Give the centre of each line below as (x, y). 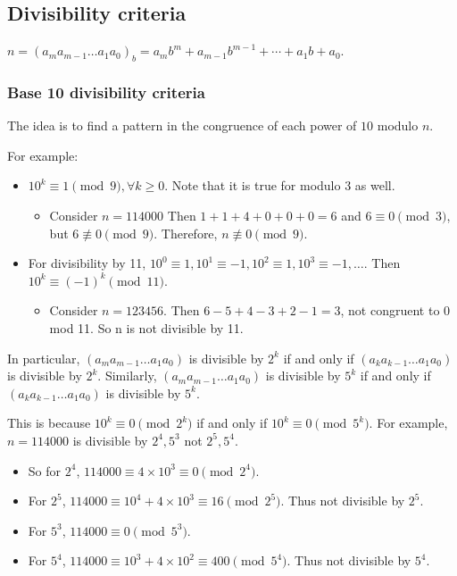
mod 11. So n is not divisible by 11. (146, 327)
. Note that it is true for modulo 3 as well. (280, 185)
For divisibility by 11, (87, 263)
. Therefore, (186, 233)
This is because (49, 423)
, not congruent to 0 (395, 310)
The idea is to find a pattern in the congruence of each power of (182, 125)
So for (45, 470)
